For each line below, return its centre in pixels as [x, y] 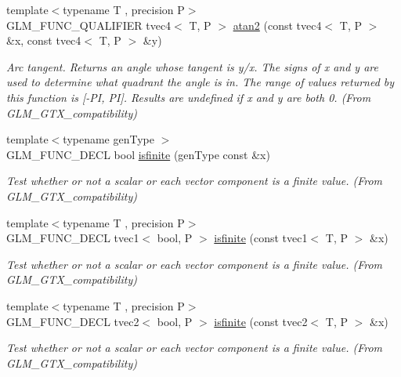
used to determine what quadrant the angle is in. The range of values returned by [200, 82]
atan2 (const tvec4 [277, 25]
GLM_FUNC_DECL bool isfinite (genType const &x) [138, 154]
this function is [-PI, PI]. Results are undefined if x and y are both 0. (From [189, 97]
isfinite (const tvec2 [261, 321]
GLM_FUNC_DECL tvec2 [73, 321]
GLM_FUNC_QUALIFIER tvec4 [89, 25]
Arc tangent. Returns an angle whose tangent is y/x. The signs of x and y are [192, 66]
